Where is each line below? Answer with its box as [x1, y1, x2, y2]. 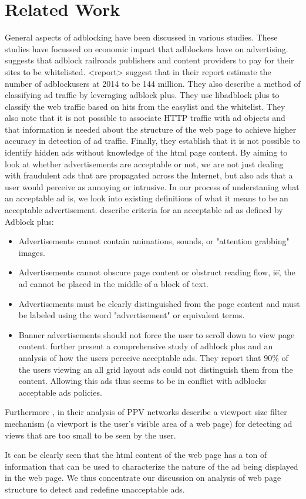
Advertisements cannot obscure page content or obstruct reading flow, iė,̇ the [18, 266, 295, 278]
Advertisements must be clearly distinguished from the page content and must [18, 297, 300, 309]
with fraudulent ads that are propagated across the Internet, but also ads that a [5, 169, 293, 181]
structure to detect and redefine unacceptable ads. [5, 483, 185, 495]
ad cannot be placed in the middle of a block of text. [18, 278, 209, 289]
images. [18, 246, 45, 258]
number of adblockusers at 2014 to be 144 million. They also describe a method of [5, 77, 301, 89]
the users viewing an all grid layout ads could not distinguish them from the [18, 363, 293, 375]
